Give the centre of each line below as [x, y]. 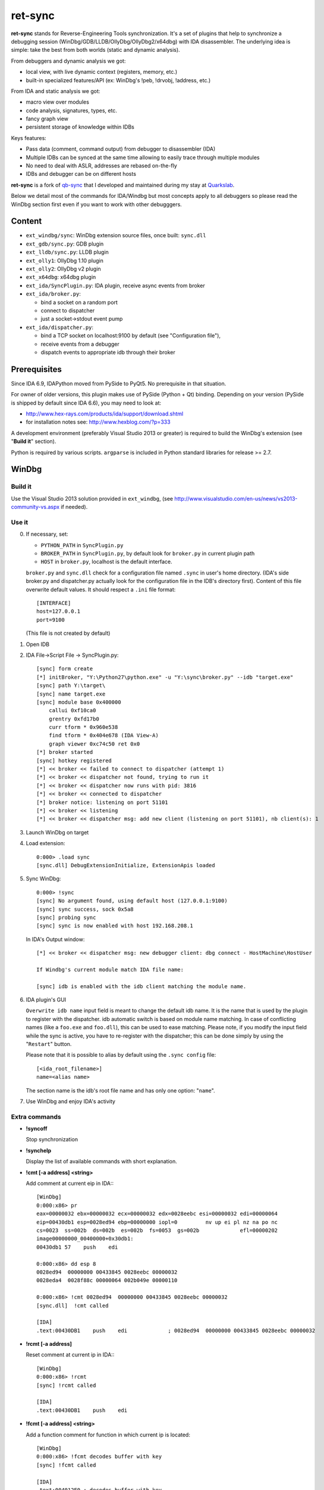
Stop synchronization [52, 1140]
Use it [20, 522]
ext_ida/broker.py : [54, 294]
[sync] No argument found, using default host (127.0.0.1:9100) [132, 901]
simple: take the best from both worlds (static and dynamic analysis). [96, 50]
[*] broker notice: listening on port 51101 [103, 802]
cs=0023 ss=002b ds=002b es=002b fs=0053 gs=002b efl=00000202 [157, 1230]
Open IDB [38, 644]
